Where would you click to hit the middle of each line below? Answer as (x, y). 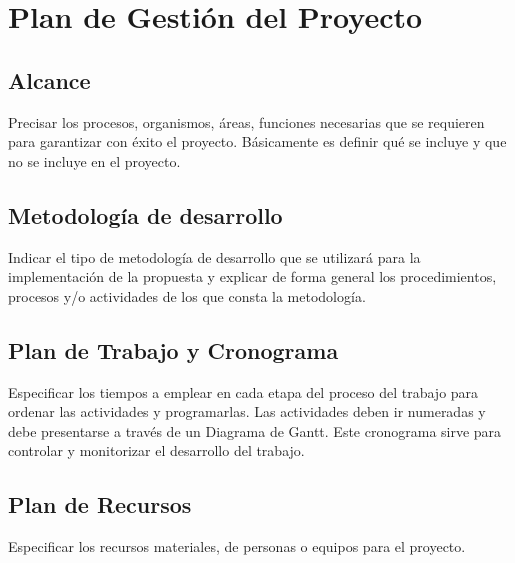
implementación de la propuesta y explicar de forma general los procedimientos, (252, 276)
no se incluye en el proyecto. (94, 160)
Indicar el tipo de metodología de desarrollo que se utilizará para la (214, 256)
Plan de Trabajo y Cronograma (173, 349)
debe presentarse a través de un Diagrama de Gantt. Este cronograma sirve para (255, 430)
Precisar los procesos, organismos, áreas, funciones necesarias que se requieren (246, 121)
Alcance (49, 79)
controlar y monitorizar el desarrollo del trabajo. (156, 450)
